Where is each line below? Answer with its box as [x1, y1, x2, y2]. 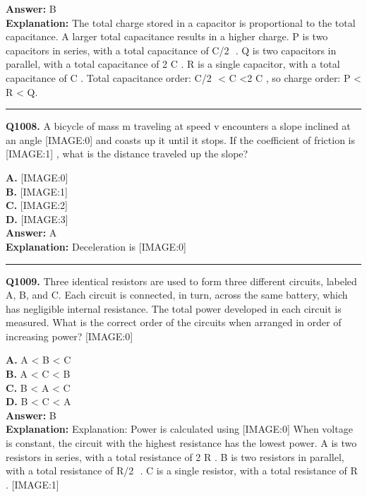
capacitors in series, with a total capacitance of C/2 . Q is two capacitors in [6, 42, 337, 57]
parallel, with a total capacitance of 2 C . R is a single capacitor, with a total [6, 56, 340, 71]
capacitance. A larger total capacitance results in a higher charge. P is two [6, 29, 328, 44]
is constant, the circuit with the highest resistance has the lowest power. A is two [6, 436, 357, 450]
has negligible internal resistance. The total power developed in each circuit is [6, 301, 342, 316]
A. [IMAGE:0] [6, 169, 68, 184]
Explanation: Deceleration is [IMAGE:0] [6, 239, 186, 253]
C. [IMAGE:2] [6, 198, 68, 212]
